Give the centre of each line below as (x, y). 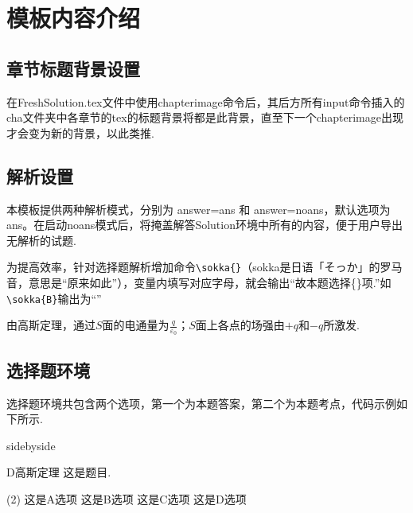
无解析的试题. (41, 240)
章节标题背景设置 (73, 68)
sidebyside (31, 445)
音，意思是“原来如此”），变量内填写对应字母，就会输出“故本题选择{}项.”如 (199, 282)
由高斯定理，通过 (51, 325)
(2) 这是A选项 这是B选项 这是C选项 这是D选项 (127, 499)
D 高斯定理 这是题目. (59, 472)
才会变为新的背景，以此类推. (80, 132)
